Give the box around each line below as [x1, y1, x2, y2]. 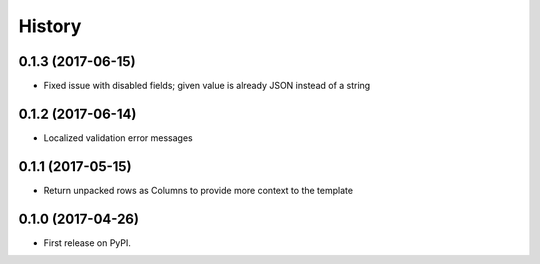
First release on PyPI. [43, 236, 132, 249]
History [18, 15, 82, 37]
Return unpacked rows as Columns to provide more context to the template [43, 184, 354, 196]
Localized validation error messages [43, 131, 194, 144]
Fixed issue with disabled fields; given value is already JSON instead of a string [43, 80, 371, 92]
